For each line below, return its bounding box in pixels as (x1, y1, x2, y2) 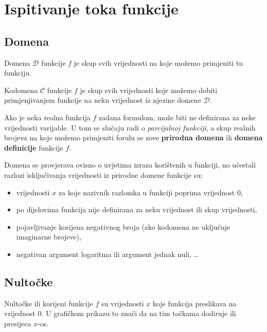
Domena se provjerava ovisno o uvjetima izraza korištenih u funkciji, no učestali (4, 159, 256, 170)
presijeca (4, 318, 31, 328)
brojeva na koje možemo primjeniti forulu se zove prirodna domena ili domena (4, 132, 263, 143)
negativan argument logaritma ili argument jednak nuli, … (16, 248, 199, 259)
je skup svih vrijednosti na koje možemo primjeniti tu (74, 57, 243, 68)
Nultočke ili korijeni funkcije (4, 298, 93, 308)
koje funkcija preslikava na (152, 298, 237, 308)
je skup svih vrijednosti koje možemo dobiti (80, 84, 218, 95)
